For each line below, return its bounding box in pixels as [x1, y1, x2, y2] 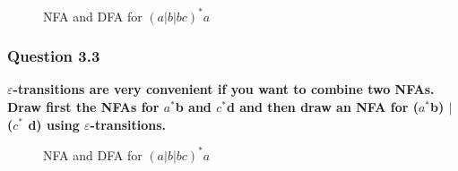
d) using [28, 115, 80, 133]
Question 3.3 [7, 45, 100, 67]
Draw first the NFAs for [7, 97, 160, 115]
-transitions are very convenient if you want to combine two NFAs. [13, 80, 435, 98]
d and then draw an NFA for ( [226, 97, 419, 115]
